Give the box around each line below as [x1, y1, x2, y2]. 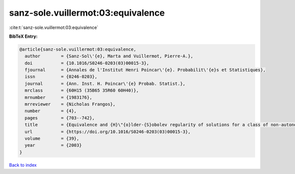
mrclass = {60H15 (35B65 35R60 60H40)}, [25, 88, 139, 93]
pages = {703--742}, [25, 115, 95, 121]
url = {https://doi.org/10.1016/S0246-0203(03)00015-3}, [25, 129, 191, 134]
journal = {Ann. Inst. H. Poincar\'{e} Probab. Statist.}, [25, 81, 186, 86]
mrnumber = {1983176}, [25, 95, 92, 100]
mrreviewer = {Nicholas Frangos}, [25, 101, 116, 107]
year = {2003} [25, 143, 82, 148]
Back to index [9, 162, 37, 168]
